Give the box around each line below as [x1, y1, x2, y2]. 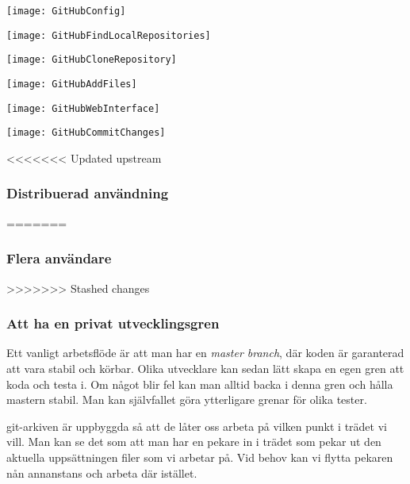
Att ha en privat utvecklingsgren [6, 313, 220, 333]
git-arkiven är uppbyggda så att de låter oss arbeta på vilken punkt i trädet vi [6, 417, 387, 434]
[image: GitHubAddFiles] [6, 78, 137, 90]
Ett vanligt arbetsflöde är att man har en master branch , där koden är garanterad [6, 344, 404, 361]
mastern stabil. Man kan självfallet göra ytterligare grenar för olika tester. [6, 391, 367, 408]
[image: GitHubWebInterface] [6, 102, 160, 114]
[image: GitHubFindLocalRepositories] [6, 29, 211, 41]
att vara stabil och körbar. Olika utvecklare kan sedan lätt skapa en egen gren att [6, 359, 404, 376]
